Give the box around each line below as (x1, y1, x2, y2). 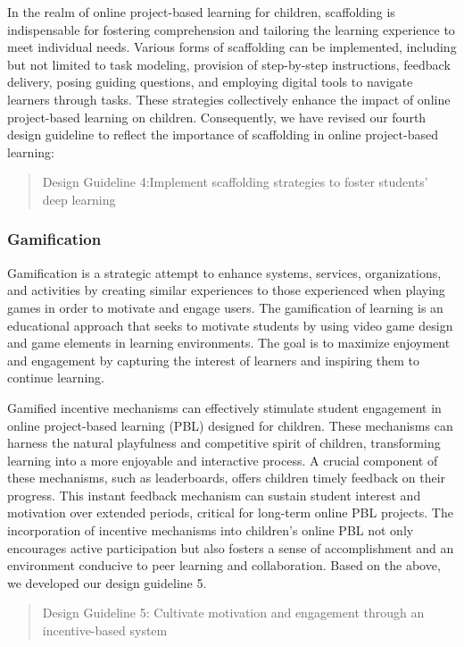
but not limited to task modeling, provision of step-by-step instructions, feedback (7, 55, 451, 73)
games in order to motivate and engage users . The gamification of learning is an (7, 298, 443, 316)
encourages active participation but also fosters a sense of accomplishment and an (7, 538, 454, 557)
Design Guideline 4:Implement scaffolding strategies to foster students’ (42, 172, 428, 191)
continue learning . (7, 368, 104, 387)
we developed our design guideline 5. (7, 573, 207, 592)
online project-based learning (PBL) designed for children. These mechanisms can (7, 416, 453, 434)
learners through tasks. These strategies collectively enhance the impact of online (7, 89, 451, 108)
